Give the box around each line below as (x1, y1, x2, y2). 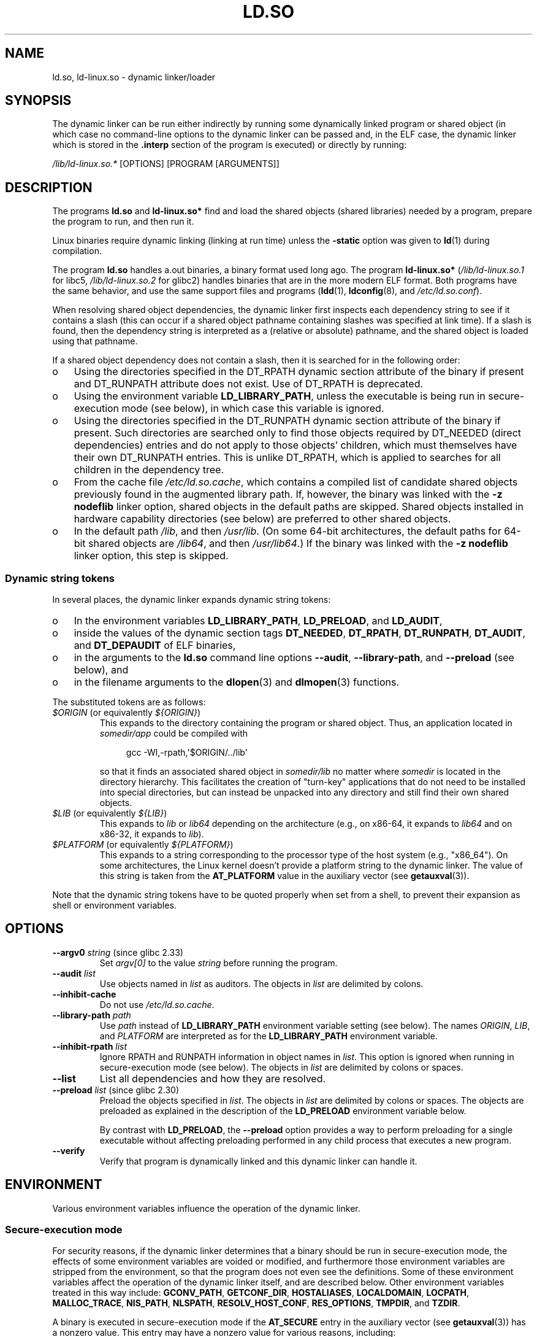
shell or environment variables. (52, 900, 177, 911)
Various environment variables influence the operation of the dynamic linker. (52, 1203, 360, 1214)
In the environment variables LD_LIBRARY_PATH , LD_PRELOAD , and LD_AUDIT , (74, 614, 443, 627)
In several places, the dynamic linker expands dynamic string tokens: (52, 594, 331, 605)
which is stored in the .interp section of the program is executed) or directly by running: (52, 139, 407, 150)
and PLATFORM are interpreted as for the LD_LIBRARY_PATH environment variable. (99, 1030, 438, 1041)
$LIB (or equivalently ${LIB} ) (52, 808, 167, 819)
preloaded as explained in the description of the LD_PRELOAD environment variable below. (99, 1105, 467, 1116)
